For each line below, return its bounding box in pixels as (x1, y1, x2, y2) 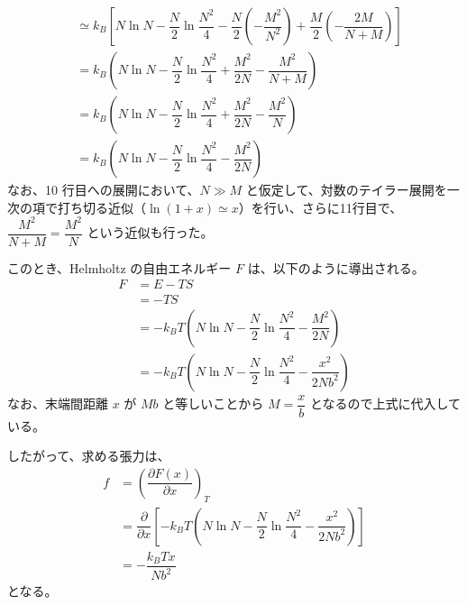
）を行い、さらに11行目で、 (238, 197, 403, 216)
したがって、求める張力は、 (7, 446, 170, 465)
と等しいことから (162, 394, 264, 413)
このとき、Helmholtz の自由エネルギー (7, 258, 232, 277)
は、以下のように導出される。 (247, 258, 425, 277)
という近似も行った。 (87, 223, 214, 242)
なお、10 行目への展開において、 (7, 180, 200, 199)
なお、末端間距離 (7, 394, 108, 413)
